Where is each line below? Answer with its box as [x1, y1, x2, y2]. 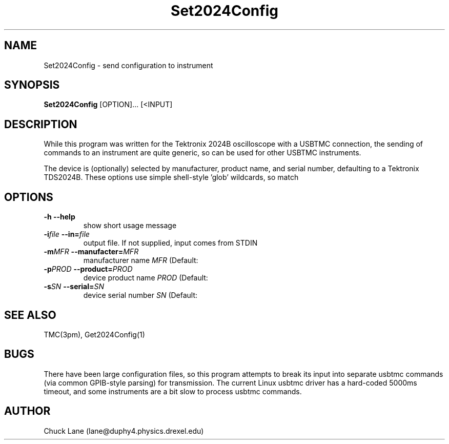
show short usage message [83, 221, 177, 230]
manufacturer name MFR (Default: [83, 256, 198, 265]
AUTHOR [4, 405, 51, 418]
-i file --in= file [44, 230, 90, 239]
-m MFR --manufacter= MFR [44, 247, 139, 256]
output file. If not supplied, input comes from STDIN [83, 238, 258, 248]
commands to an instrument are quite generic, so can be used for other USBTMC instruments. [44, 148, 361, 157]
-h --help [44, 212, 75, 221]
